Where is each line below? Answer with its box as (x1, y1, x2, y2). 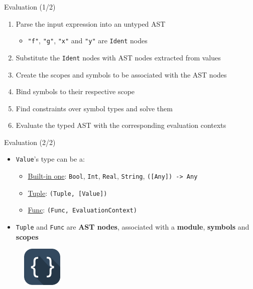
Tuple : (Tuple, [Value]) (28, 187, 107, 198)
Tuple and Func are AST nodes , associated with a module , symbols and (16, 222, 249, 232)
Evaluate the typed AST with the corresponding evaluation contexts (16, 120, 226, 130)
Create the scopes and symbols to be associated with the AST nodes (16, 69, 227, 80)
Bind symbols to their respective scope (16, 86, 135, 97)
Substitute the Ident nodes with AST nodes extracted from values (16, 52, 221, 62)
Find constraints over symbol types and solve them (16, 103, 173, 113)
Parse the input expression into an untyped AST (16, 18, 166, 29)
